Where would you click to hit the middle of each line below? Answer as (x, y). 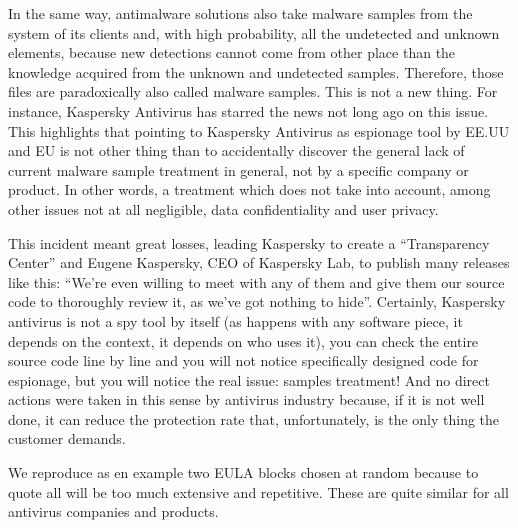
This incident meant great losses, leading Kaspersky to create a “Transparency (249, 242)
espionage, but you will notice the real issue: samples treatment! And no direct (249, 379)
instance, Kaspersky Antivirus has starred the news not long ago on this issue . (248, 110)
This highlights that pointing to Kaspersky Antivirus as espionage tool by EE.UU (259, 130)
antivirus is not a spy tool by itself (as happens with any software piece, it (235, 320)
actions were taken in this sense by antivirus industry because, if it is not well (246, 399)
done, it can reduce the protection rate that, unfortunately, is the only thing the (254, 418)
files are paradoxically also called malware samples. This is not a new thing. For (253, 91)
